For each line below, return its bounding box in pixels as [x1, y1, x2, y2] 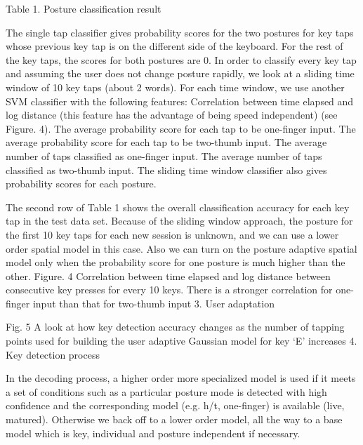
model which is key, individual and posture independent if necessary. [6, 425, 301, 440]
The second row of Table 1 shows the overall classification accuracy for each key [6, 199, 350, 214]
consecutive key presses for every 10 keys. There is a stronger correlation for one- [6, 282, 354, 297]
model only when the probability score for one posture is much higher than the [6, 255, 345, 270]
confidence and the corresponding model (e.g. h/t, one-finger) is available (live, [6, 398, 345, 413]
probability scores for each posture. [6, 176, 157, 191]
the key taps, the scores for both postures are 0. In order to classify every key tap [6, 52, 357, 67]
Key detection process [6, 347, 100, 361]
